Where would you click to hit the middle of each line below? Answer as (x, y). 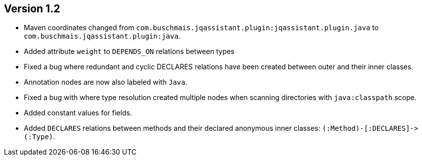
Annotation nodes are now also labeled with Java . (106, 82)
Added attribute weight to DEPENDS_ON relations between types (129, 52)
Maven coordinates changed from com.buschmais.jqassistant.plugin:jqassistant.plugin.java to (201, 28)
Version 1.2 (32, 9)
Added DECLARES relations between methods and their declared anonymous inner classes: (172, 128)
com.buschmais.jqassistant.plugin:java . (102, 36)
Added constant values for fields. (78, 113)
